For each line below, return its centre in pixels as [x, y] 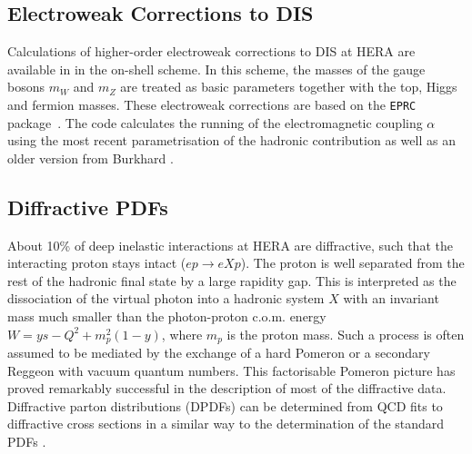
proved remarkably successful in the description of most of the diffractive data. [227, 388]
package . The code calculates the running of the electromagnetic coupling [215, 122]
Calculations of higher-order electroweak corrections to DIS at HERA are [211, 51]
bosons [26, 87]
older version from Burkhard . [90, 158]
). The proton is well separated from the [352, 263]
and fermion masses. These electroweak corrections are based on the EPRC [212, 104]
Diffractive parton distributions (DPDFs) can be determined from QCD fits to [225, 405]
